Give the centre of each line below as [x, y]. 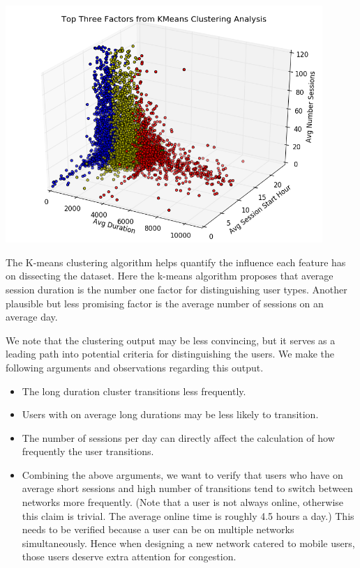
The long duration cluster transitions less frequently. [134, 391]
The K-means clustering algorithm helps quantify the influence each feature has [176, 262]
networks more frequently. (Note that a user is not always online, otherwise [183, 502]
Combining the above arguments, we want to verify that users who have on [182, 474]
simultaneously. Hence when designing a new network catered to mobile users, [188, 543]
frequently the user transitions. [88, 451]
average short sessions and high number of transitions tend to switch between [187, 488]
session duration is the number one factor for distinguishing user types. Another [177, 289]
